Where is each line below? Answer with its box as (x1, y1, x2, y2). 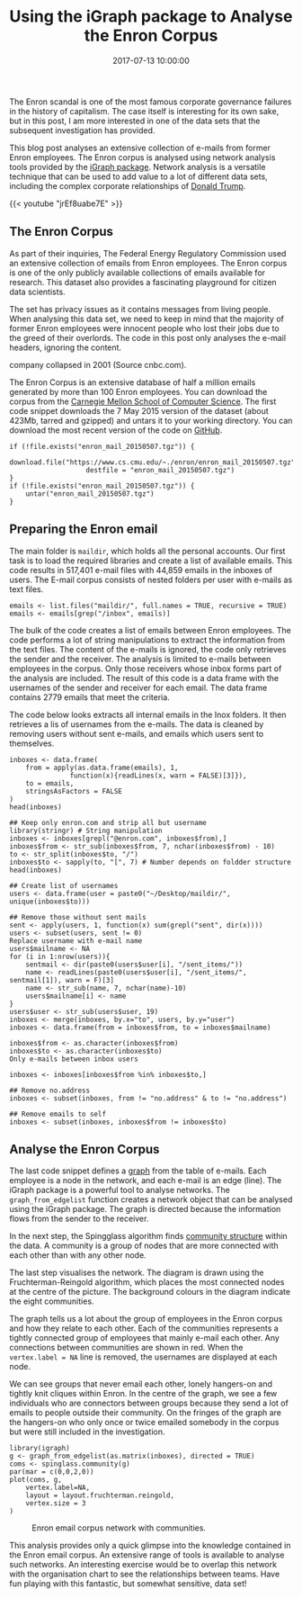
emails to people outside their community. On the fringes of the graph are (9, 1407, 281, 1418)
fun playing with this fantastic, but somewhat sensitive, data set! (9, 1578, 247, 1589)
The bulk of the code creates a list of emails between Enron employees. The (9, 624, 292, 635)
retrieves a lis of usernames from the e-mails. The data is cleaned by (9, 718, 264, 730)
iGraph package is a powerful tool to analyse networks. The (9, 1185, 231, 1196)
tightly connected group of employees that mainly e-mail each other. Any (9, 1333, 280, 1343)
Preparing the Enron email (9, 522, 158, 537)
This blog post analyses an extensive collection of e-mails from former (9, 142, 271, 153)
